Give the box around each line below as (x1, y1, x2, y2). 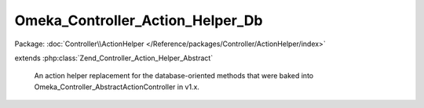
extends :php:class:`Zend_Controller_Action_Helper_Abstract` (14, 53, 214, 63)
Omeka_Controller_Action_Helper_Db (14, 12, 263, 29)
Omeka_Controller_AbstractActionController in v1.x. (34, 82, 200, 92)
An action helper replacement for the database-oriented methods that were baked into (34, 71, 314, 81)
